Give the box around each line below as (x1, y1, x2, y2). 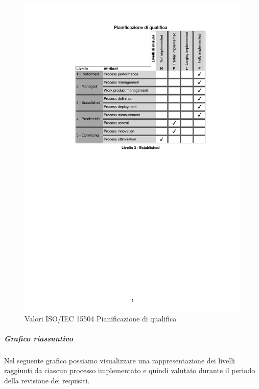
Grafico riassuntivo (4, 333, 73, 343)
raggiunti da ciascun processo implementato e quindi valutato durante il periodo (4, 365, 255, 376)
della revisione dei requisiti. (4, 375, 90, 385)
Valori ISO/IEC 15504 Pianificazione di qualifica (25, 313, 177, 323)
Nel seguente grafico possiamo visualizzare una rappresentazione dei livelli (4, 355, 236, 365)
